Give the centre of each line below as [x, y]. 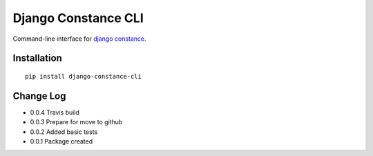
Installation [37, 58]
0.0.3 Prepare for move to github [76, 122]
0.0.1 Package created [61, 142]
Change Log [39, 96]
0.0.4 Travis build [55, 112]
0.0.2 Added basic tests [64, 132]
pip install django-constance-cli [83, 76]
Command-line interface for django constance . [79, 39]
